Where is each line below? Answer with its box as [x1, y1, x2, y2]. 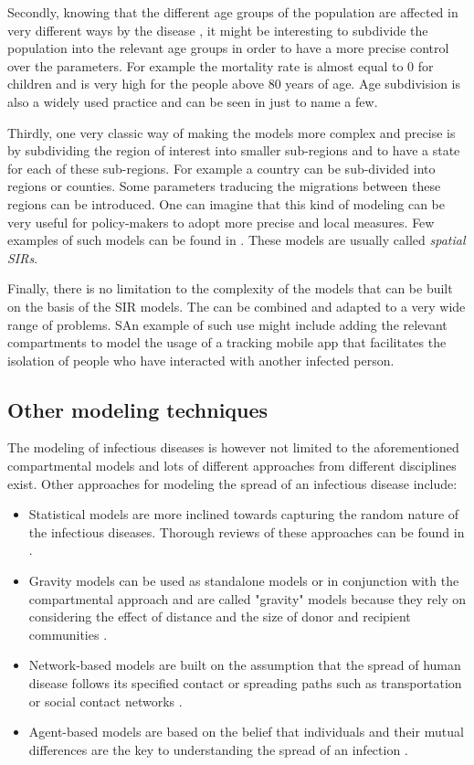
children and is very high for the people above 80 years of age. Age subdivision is [7, 74, 460, 93]
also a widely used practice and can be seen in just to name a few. [7, 91, 378, 111]
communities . [28, 624, 108, 643]
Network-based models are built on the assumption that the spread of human [28, 655, 461, 675]
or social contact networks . [28, 691, 183, 710]
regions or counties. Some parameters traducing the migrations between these [7, 176, 441, 196]
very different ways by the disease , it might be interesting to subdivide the [7, 20, 428, 39]
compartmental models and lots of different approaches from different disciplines [7, 456, 457, 475]
